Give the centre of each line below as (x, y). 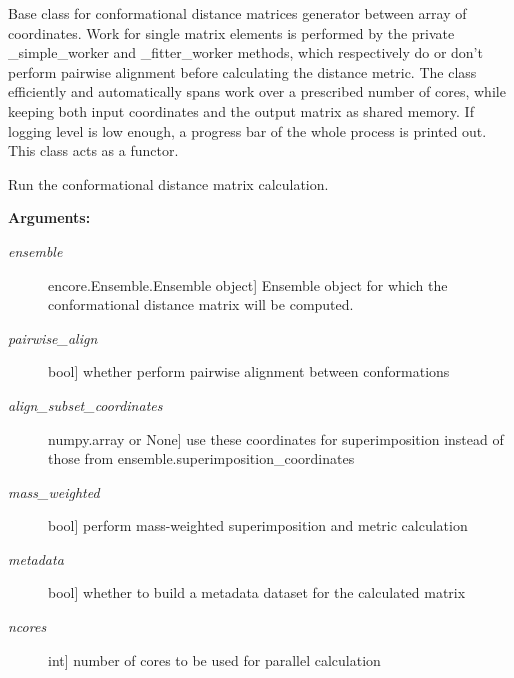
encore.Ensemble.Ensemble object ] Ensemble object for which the (248, 284)
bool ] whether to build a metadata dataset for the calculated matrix (257, 592)
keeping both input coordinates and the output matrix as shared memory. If (241, 110)
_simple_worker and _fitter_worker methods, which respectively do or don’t (245, 52)
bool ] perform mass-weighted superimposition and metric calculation (258, 525)
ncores (27, 626)
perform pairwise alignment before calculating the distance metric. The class (242, 71)
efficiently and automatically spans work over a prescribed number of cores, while (257, 91)
